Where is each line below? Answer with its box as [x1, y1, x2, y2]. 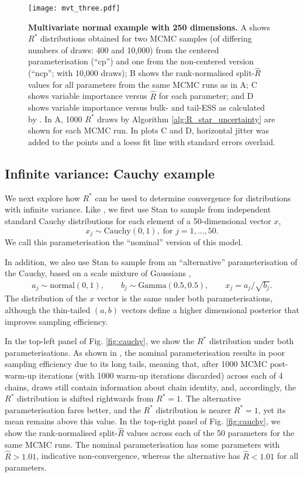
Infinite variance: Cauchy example [5, 164, 215, 183]
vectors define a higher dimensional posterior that [121, 304, 299, 316]
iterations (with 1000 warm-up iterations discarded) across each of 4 [39, 369, 283, 381]
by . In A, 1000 [28, 112, 82, 125]
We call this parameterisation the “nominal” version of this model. [5, 236, 243, 248]
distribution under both [209, 335, 294, 347]
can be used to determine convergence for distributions [95, 191, 291, 204]
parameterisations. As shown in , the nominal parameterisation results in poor [5, 346, 285, 358]
